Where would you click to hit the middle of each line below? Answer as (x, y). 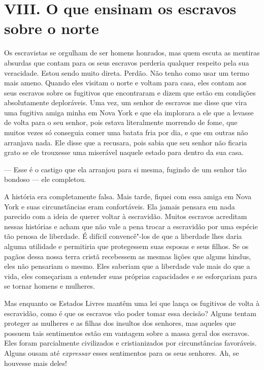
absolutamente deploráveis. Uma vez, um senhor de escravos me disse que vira (126, 102)
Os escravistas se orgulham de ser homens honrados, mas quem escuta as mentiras (132, 53)
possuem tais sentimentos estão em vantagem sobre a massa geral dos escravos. (127, 333)
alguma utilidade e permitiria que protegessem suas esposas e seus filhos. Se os (126, 246)
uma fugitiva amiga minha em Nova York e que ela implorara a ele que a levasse (129, 112)
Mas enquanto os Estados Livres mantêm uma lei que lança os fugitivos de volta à (132, 303)
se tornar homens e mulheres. (49, 286)
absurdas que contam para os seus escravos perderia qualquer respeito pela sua (127, 62)
